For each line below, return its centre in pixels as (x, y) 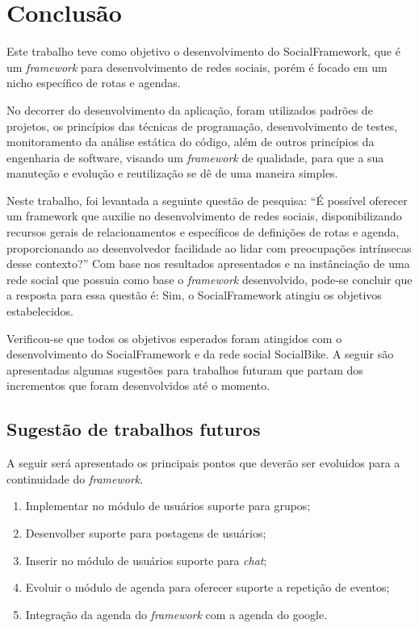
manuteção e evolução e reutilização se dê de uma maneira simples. (172, 173)
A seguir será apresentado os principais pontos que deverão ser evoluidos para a (203, 463)
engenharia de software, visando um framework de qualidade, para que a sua (195, 157)
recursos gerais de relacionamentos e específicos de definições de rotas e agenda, (203, 232)
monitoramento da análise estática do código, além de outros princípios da (191, 142)
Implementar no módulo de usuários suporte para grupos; (168, 506)
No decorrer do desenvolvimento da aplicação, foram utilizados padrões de (190, 109)
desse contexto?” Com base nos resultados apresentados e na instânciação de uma (208, 264)
